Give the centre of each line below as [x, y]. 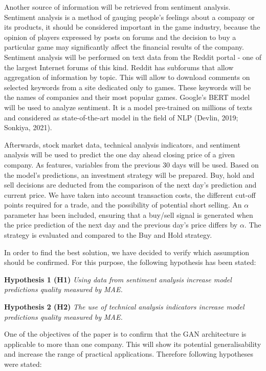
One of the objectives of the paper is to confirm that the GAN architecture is [125, 334]
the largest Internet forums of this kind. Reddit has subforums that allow [119, 67]
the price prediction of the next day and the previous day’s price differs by [121, 225]
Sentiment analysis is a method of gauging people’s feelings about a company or [129, 17]
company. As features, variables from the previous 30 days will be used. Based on [131, 164]
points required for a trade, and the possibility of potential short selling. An [123, 205]
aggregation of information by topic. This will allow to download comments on [127, 77]
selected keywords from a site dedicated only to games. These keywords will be [128, 87]
